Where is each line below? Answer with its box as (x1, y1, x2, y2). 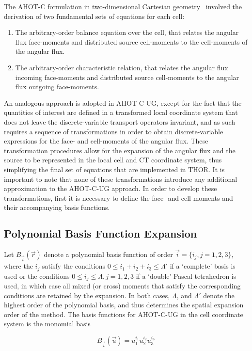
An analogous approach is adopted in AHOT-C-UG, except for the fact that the (4, 97, 242, 108)
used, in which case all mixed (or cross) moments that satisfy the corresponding (4, 280, 241, 290)
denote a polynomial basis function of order (44, 249, 173, 259)
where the (4, 261, 33, 271)
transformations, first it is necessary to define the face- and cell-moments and (4, 192, 233, 203)
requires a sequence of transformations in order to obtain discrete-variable (4, 126, 223, 136)
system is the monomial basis (4, 319, 91, 329)
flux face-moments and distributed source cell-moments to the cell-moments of (15, 36, 248, 47)
